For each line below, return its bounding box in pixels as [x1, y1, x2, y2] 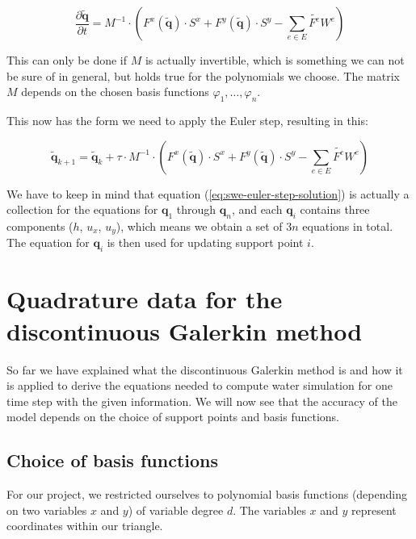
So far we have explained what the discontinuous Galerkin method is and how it [6, 361, 403, 378]
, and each [231, 201, 283, 218]
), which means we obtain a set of [116, 217, 283, 234]
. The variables [233, 501, 306, 518]
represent [351, 501, 397, 518]
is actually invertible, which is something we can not [145, 52, 405, 68]
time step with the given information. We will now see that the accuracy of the [6, 392, 397, 409]
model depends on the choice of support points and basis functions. [6, 408, 339, 425]
